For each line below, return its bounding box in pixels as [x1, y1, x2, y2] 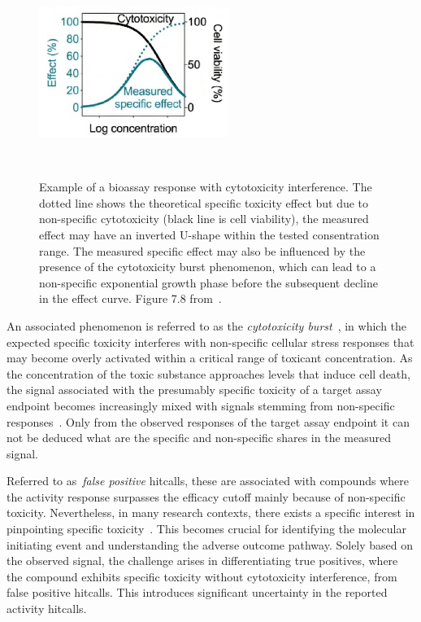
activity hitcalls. [7, 600, 87, 617]
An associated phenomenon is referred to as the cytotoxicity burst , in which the [7, 317, 407, 334]
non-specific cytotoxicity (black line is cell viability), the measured [39, 210, 369, 227]
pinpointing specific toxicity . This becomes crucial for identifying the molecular [7, 520, 406, 537]
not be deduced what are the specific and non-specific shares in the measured [7, 429, 391, 446]
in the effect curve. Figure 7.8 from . [39, 290, 222, 307]
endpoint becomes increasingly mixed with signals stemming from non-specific [7, 396, 395, 414]
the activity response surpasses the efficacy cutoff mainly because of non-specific [7, 488, 406, 505]
